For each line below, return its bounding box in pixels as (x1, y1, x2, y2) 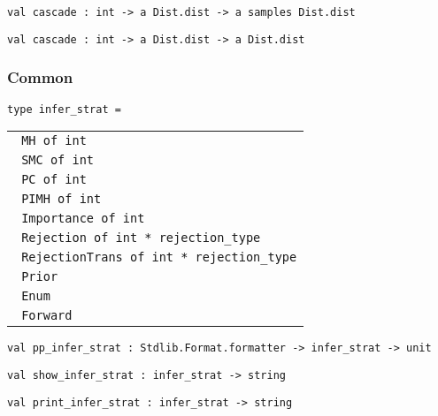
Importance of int (21, 211, 145, 226)
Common (7, 66, 73, 88)
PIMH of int (21, 192, 102, 207)
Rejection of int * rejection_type (21, 231, 261, 246)
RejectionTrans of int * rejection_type (21, 250, 297, 265)
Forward (21, 308, 73, 323)
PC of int (21, 172, 87, 187)
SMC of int (21, 153, 95, 168)
